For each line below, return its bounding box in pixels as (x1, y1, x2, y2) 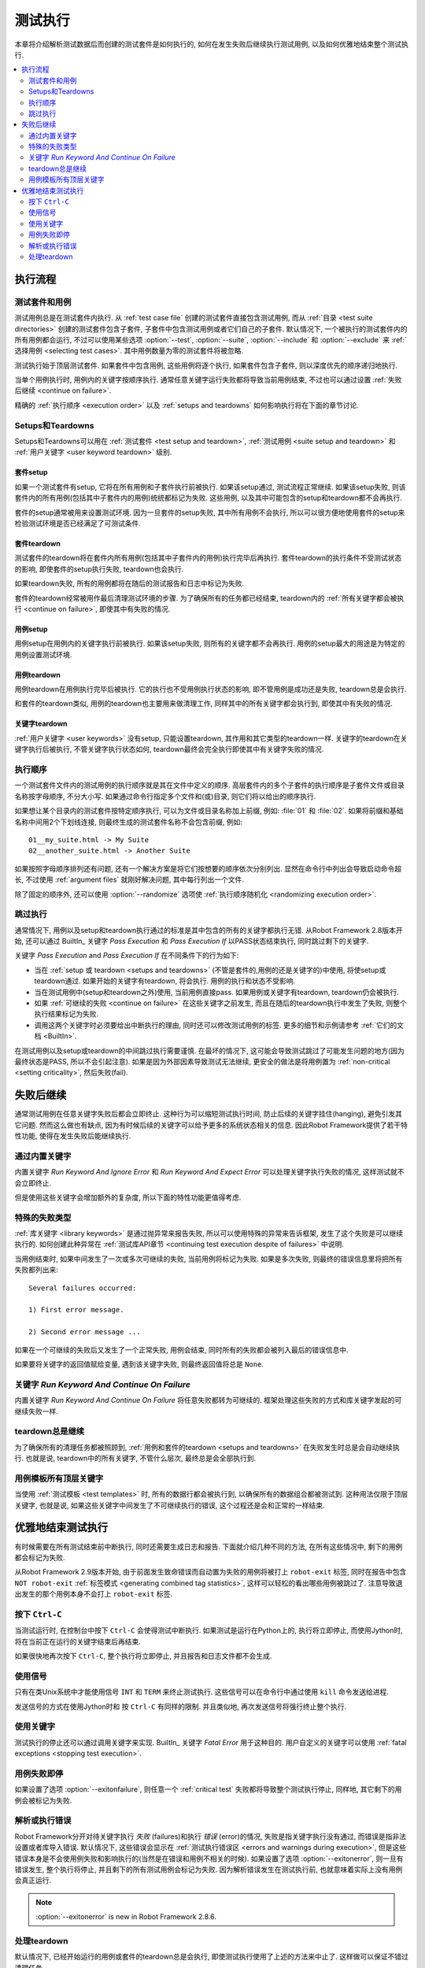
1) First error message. (28, 1305, 124, 1315)
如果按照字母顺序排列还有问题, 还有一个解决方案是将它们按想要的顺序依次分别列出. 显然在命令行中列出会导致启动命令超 (14, 864, 401, 873)
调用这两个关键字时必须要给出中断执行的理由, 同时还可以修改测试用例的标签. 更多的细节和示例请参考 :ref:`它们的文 (34, 1020, 405, 1030)
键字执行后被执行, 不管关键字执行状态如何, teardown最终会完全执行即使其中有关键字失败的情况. (14, 745, 324, 754)
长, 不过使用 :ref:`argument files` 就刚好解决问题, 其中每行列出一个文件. (14, 875, 244, 885)
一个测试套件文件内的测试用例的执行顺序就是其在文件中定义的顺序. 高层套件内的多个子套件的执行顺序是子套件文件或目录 (14, 780, 405, 790)
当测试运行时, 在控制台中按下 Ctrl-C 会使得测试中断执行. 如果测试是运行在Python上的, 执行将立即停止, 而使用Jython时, (14, 1626, 403, 1635)
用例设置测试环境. (14, 649, 72, 659)
